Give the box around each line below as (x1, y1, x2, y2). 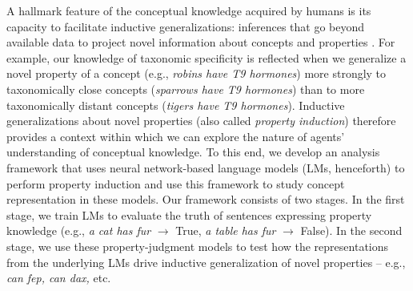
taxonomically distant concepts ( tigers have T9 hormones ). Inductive (6, 96, 345, 113)
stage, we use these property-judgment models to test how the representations (6, 237, 389, 254)
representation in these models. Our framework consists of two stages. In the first (6, 191, 405, 208)
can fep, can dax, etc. (6, 269, 111, 286)
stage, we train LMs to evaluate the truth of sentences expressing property (6, 206, 372, 223)
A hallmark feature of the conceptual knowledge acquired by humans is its (6, 2, 371, 18)
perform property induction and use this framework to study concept (6, 175, 345, 192)
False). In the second (300, 222, 403, 239)
